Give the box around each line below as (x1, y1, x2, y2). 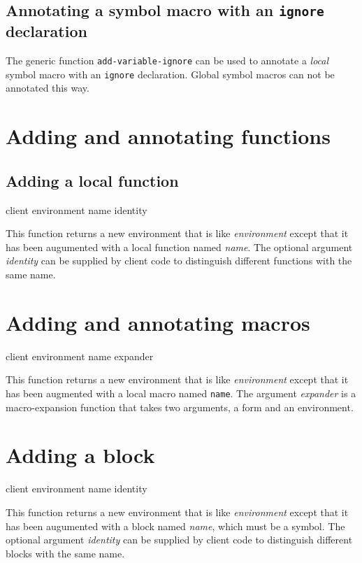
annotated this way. (6, 80, 89, 95)
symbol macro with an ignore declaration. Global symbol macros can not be (6, 66, 335, 81)
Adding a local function (6, 169, 179, 191)
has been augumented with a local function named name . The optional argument (6, 239, 353, 254)
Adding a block (6, 441, 155, 469)
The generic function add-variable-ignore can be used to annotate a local (6, 53, 329, 68)
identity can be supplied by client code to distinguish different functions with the (6, 253, 352, 268)
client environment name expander (6, 348, 154, 363)
